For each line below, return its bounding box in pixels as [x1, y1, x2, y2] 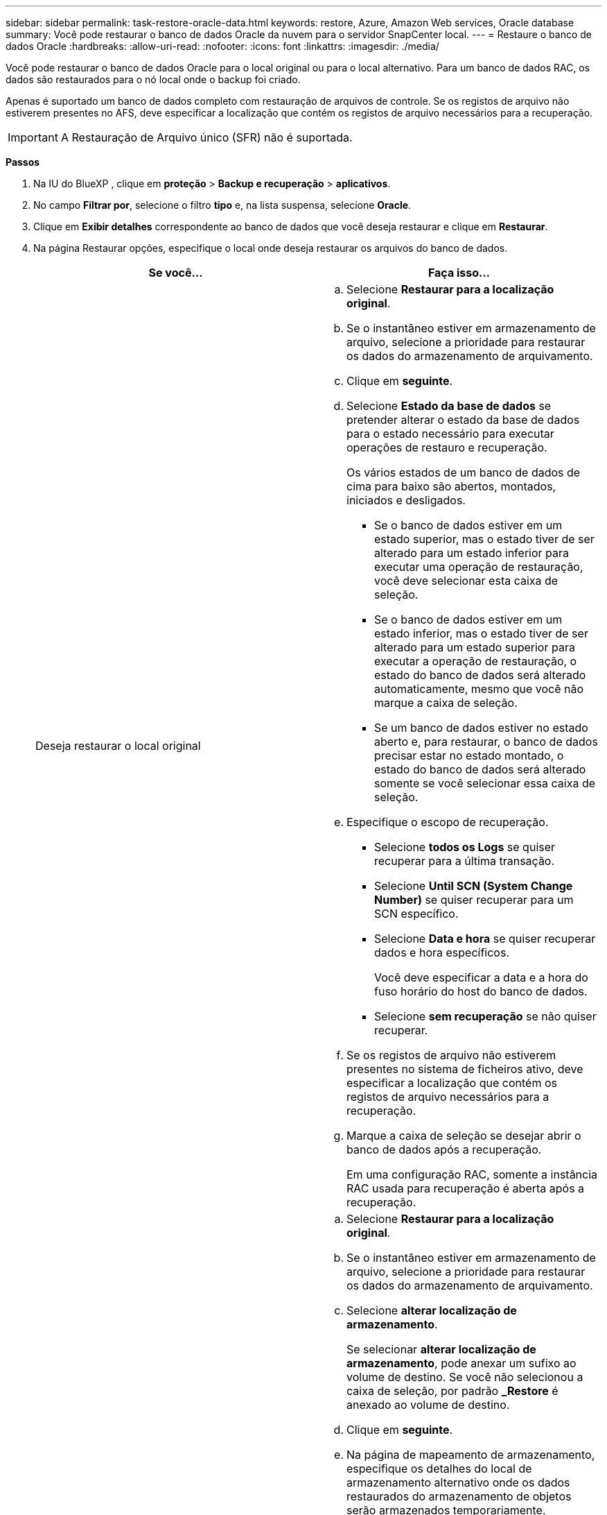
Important [8, 130, 58, 144]
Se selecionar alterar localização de [346, 1342, 536, 1356]
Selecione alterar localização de [346, 1303, 517, 1317]
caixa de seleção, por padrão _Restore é [346, 1384, 558, 1398]
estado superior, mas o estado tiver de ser [374, 532, 595, 546]
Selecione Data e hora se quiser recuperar [374, 932, 596, 945]
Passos [6, 156, 40, 168]
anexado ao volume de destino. [346, 1398, 510, 1412]
